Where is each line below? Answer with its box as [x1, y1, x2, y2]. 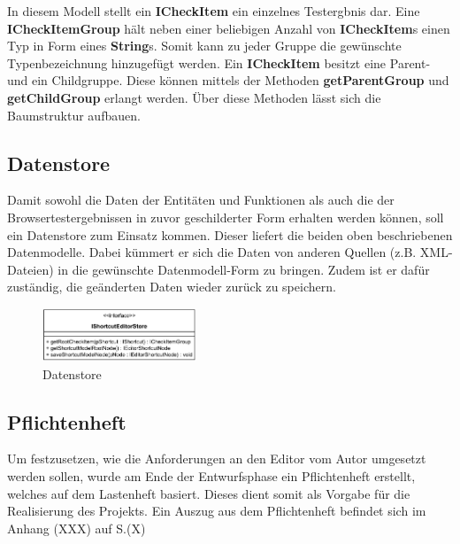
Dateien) [7, 260, 54, 278]
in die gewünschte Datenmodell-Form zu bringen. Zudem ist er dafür [57, 260, 430, 278]
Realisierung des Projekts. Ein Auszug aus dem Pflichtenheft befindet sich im [7, 501, 426, 520]
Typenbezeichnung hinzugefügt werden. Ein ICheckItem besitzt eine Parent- [7, 53, 431, 72]
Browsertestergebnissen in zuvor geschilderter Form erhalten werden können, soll [7, 207, 444, 226]
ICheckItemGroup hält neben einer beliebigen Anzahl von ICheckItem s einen [7, 19, 450, 37]
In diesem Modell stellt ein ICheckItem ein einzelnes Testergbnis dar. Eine [7, 2, 420, 19]
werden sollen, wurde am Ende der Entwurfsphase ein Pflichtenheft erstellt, [7, 466, 416, 485]
